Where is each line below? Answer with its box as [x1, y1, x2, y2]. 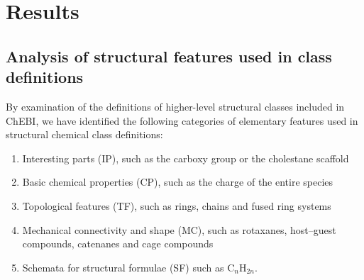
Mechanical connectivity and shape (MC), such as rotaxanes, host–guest [22, 222, 336, 237]
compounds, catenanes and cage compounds [22, 236, 214, 251]
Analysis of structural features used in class [6, 45, 332, 67]
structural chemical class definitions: [6, 127, 163, 142]
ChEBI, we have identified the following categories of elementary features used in [6, 113, 358, 128]
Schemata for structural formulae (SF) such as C [22, 259, 235, 274]
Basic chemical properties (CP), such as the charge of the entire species [22, 174, 333, 189]
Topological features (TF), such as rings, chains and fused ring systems [22, 198, 331, 213]
